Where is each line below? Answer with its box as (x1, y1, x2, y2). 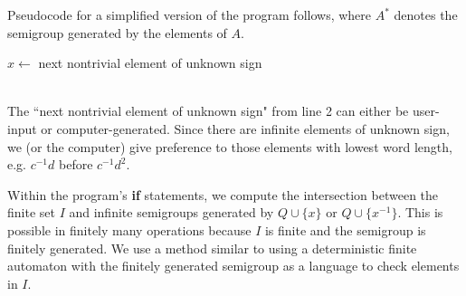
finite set (7, 203, 55, 222)
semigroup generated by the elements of (7, 23, 227, 42)
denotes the (394, 5, 458, 24)
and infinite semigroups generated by (69, 203, 274, 222)
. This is (397, 203, 443, 222)
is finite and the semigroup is (264, 220, 426, 239)
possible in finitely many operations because (7, 220, 252, 239)
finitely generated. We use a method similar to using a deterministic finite (7, 238, 417, 257)
